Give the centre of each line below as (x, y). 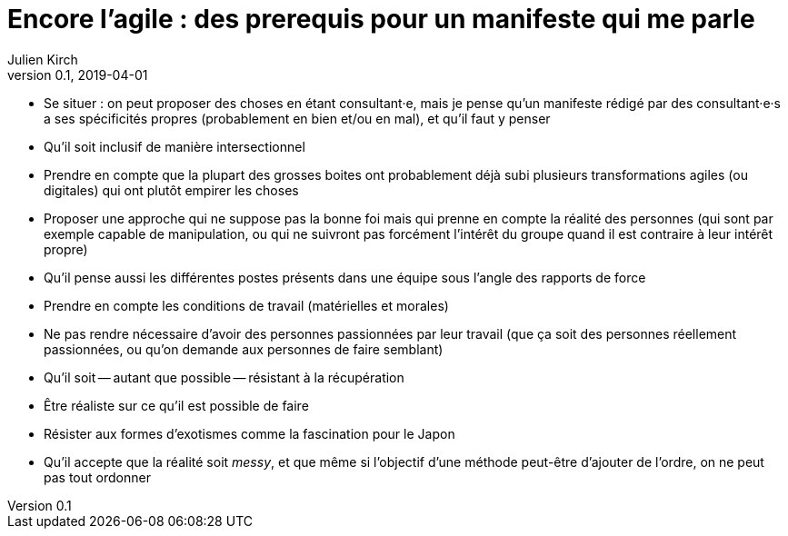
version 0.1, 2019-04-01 (78, 74)
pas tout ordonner (97, 477)
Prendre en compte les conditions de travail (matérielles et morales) (246, 305)
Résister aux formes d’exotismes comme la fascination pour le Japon (249, 433)
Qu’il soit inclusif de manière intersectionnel (175, 146)
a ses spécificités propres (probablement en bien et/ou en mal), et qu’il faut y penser (297, 118)
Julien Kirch (43, 59)
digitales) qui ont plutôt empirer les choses (171, 190)
